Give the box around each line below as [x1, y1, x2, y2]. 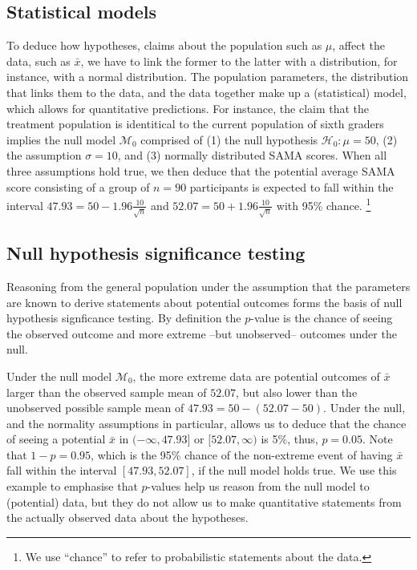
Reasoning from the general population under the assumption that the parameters [6, 277, 411, 294]
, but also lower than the [236, 383, 358, 400]
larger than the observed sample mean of [6, 383, 207, 400]
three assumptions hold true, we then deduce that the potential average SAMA [6, 162, 395, 179]
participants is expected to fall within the [189, 178, 394, 195]
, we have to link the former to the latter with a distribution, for [80, 52, 398, 69]
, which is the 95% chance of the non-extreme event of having [91, 446, 393, 463]
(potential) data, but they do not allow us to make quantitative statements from [6, 493, 402, 510]
